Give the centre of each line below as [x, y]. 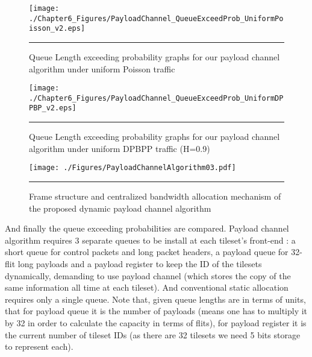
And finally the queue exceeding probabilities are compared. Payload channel [147, 228]
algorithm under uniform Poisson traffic [102, 68]
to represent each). [39, 346]
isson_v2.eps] [57, 29]
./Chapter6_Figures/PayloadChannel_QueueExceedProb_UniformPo [156, 18]
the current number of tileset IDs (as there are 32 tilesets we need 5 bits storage [153, 334]
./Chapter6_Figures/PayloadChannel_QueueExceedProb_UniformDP [156, 98]
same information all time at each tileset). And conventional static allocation [147, 287]
